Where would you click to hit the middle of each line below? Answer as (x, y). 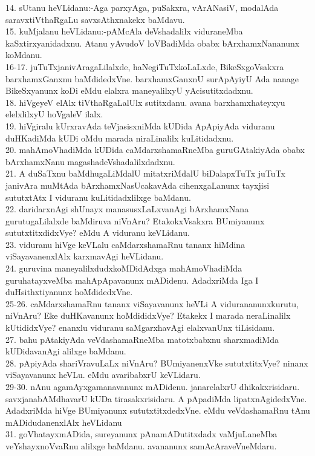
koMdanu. (24, 55)
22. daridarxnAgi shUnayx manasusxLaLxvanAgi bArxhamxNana (127, 209)
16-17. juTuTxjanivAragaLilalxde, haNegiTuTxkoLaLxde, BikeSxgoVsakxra (145, 66)
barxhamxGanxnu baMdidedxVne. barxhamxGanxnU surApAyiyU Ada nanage (152, 78)
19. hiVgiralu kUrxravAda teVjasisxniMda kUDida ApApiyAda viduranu (140, 125)
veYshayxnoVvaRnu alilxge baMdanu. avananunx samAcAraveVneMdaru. (141, 445)
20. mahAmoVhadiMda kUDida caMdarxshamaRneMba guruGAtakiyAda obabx (155, 150)
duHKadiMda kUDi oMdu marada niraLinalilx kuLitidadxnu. (120, 138)
